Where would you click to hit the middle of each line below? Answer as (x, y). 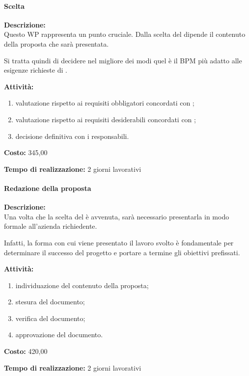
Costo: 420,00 (26, 351)
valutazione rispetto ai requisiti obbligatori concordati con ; (105, 103)
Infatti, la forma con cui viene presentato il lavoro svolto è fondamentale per (119, 242)
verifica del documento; (50, 318)
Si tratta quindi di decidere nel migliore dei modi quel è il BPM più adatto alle (123, 60)
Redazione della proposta (48, 188)
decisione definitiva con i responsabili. (72, 136)
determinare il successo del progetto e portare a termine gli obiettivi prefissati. (122, 252)
